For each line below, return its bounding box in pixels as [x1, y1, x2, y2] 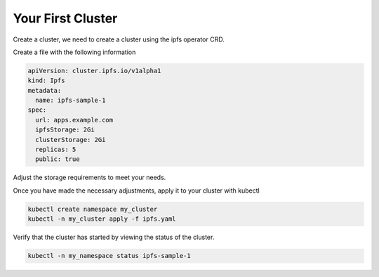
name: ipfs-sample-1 [35, 96, 106, 105]
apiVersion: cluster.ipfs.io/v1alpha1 [27, 67, 161, 75]
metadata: [27, 86, 62, 94]
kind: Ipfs [27, 77, 65, 84]
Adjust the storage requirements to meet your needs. [13, 173, 166, 182]
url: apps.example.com [35, 116, 114, 124]
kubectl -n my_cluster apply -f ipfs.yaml [27, 215, 176, 223]
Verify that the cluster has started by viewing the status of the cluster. [13, 233, 215, 242]
